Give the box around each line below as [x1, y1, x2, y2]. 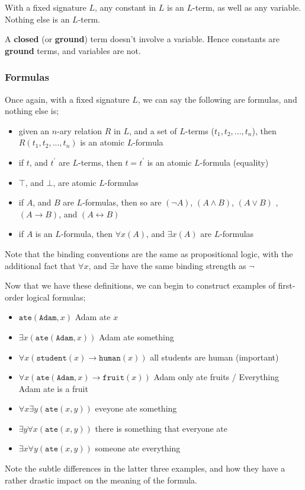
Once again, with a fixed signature [5, 93, 130, 105]
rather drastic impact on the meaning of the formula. [5, 473, 197, 486]
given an [18, 124, 50, 137]
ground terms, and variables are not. [5, 44, 141, 56]
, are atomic [53, 176, 97, 188]
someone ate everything [95, 442, 181, 454]
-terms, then [78, 156, 123, 168]
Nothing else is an [5, 12, 70, 25]
